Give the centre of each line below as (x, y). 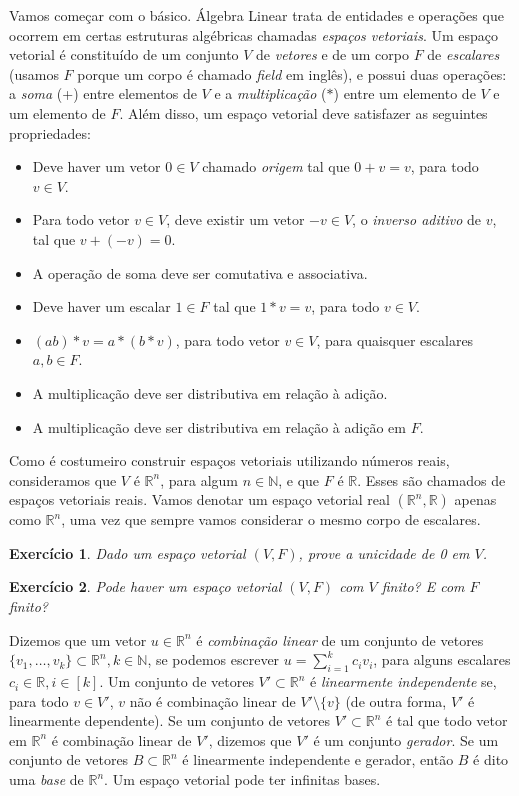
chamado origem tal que (276, 166)
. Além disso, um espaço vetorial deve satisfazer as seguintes (303, 112)
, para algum (199, 479)
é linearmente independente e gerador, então (318, 759)
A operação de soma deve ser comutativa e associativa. (200, 272)
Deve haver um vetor (96, 166)
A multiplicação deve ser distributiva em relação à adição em (219, 426)
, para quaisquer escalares (395, 339)
